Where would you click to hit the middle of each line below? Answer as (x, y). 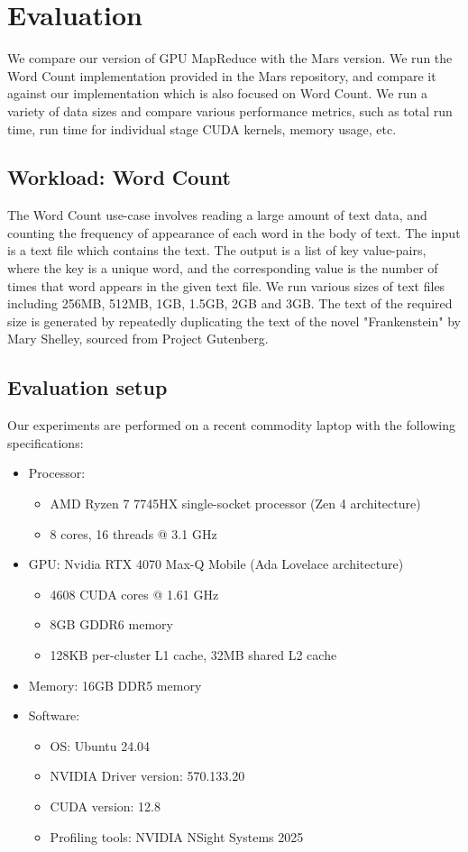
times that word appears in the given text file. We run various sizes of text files (226, 285)
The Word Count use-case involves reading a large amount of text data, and (217, 215)
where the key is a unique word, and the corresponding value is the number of (223, 268)
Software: (54, 715)
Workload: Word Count (119, 177)
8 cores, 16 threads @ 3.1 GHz (133, 533)
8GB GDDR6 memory (111, 624)
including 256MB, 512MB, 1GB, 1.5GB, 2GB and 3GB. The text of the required (230, 303)
